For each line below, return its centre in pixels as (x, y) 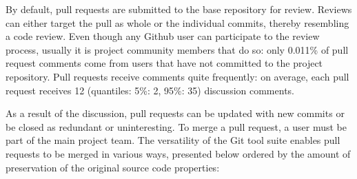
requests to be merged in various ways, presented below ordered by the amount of (178, 153)
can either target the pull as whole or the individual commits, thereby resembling (177, 22)
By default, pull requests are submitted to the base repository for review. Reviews (179, 9)
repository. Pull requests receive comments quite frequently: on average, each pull (177, 76)
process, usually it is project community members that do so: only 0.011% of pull (177, 49)
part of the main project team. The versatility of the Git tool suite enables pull (173, 140)
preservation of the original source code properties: (113, 167)
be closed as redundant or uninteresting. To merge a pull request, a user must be (176, 126)
